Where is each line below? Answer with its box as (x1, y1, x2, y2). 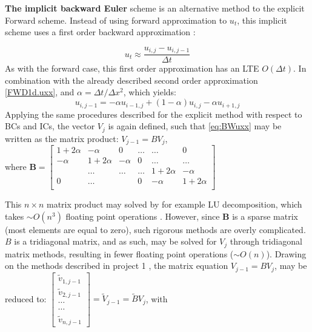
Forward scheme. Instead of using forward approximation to (5, 13, 227, 26)
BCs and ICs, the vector (5, 120, 95, 132)
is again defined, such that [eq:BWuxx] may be (108, 120, 282, 132)
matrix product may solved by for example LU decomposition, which (47, 198, 302, 211)
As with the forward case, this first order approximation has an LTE (5, 62, 259, 75)
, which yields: (123, 86, 176, 98)
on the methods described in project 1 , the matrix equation (5, 259, 228, 272)
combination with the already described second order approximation (5, 73, 258, 86)
